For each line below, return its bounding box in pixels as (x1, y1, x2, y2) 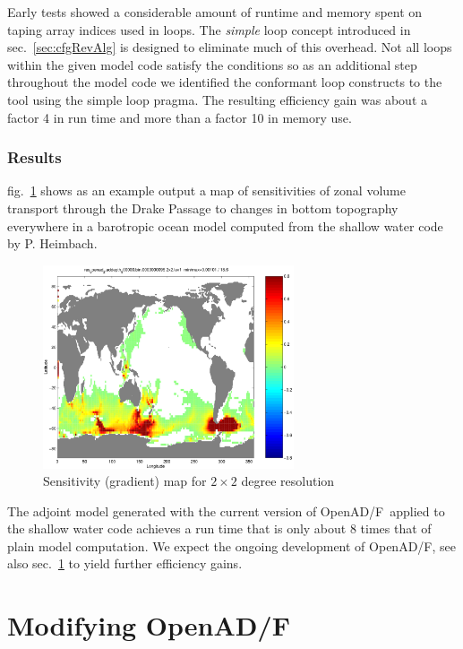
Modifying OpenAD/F (7, 607, 290, 644)
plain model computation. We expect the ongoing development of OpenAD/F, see (7, 536, 456, 555)
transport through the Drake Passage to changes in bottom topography (7, 198, 399, 217)
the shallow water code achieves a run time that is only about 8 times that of (7, 519, 432, 538)
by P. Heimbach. (7, 234, 98, 253)
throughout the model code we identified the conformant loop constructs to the (7, 73, 442, 91)
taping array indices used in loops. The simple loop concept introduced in (7, 20, 411, 39)
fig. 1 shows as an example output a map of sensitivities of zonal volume (7, 181, 406, 200)
